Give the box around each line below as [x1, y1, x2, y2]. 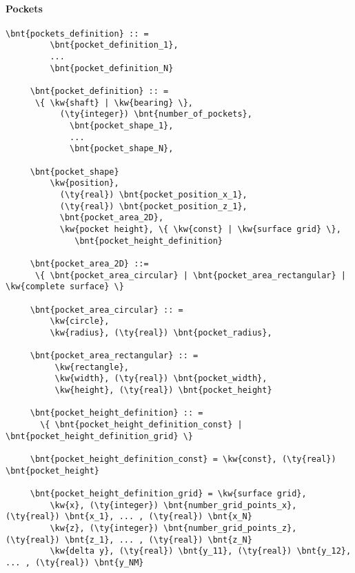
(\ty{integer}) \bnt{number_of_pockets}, [59, 109, 252, 119]
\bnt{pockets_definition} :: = [6, 28, 149, 39]
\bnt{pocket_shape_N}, [70, 144, 174, 154]
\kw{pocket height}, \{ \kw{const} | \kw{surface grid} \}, [59, 224, 341, 234]
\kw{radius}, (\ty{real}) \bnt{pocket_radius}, [50, 327, 272, 338]
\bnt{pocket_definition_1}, [50, 40, 179, 50]
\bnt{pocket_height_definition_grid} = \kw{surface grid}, [30, 489, 307, 499]
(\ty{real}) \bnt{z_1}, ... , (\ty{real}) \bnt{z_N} [6, 534, 252, 545]
